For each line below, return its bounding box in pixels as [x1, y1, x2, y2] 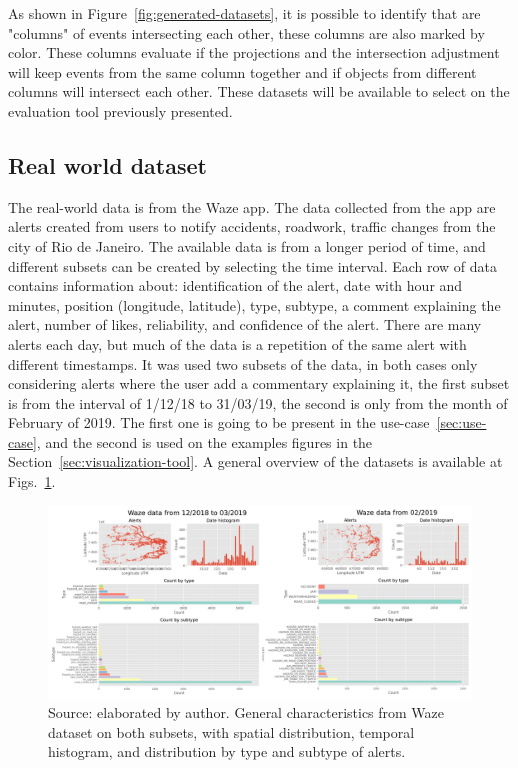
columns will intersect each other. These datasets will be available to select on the [8, 81, 510, 102]
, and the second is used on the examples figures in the [36, 431, 373, 452]
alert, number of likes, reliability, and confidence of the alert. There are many [8, 314, 482, 335]
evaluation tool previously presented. [8, 100, 233, 121]
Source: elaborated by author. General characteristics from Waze [48, 702, 445, 723]
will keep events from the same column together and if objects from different [8, 61, 477, 82]
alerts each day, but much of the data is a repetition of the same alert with [8, 333, 467, 354]
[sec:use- [436, 412, 487, 433]
